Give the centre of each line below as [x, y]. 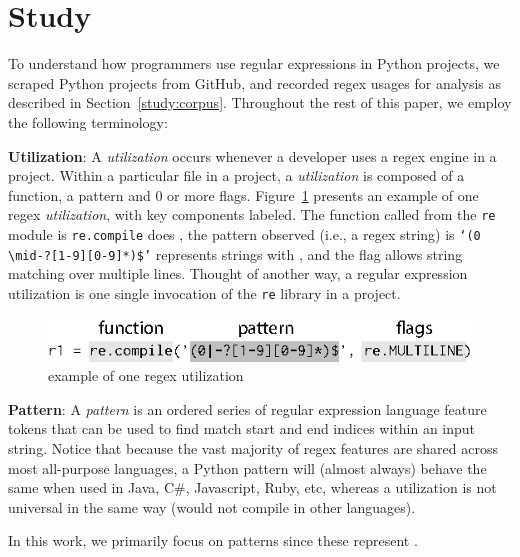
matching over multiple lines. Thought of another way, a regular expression [238, 273]
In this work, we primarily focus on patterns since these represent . [213, 540]
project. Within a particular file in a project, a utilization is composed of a [236, 175]
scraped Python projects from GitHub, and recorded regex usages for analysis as [255, 82]
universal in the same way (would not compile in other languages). [212, 506]
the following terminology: [88, 121]
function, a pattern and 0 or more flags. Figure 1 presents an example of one [243, 194]
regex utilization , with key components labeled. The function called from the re [252, 214]
